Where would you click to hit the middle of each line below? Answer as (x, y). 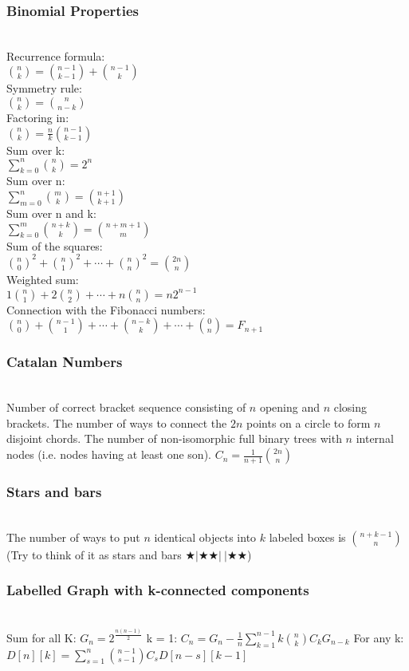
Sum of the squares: (55, 245)
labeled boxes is (307, 537)
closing (350, 407)
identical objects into (205, 537)
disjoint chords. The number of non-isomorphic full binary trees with (174, 438)
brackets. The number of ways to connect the (117, 422)
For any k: (379, 637)
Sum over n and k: (51, 213)
